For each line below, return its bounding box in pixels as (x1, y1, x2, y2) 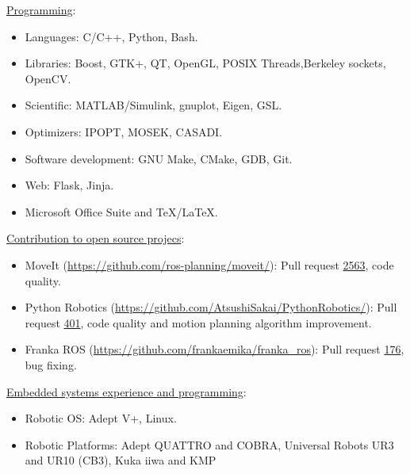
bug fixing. (25, 356, 77, 373)
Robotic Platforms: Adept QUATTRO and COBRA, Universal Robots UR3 (25, 436, 394, 453)
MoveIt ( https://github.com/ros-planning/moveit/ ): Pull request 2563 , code (25, 256, 394, 273)
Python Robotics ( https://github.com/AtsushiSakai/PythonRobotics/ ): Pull (25, 299, 397, 315)
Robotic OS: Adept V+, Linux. (25, 410, 177, 426)
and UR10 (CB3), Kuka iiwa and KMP (25, 452, 216, 468)
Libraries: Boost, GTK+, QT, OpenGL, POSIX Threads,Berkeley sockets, (25, 55, 386, 71)
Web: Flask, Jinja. (25, 177, 114, 193)
